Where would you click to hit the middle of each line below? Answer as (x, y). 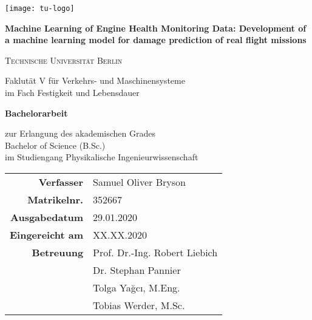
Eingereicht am (47, 235)
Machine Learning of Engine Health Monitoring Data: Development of (156, 28)
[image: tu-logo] (40, 9)
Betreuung (58, 252)
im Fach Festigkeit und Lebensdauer (72, 93)
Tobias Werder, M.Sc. (139, 305)
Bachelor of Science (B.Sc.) (55, 145)
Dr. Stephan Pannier (137, 270)
